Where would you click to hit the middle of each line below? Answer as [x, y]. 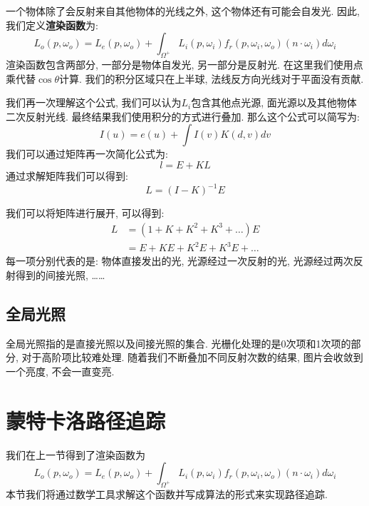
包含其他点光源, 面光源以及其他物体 [274, 102]
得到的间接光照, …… [60, 274]
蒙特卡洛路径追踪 [86, 420]
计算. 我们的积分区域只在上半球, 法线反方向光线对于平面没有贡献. [212, 78]
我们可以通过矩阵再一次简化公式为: [87, 154]
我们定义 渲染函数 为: [52, 25]
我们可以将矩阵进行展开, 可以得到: [85, 213]
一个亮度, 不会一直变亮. [60, 371]
